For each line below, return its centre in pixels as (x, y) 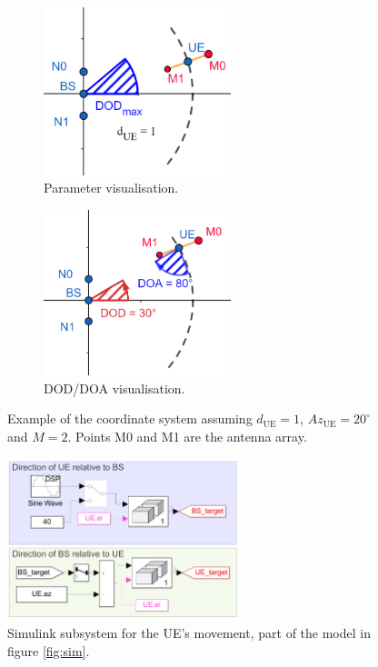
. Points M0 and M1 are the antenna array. (187, 436)
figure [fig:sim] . (49, 650)
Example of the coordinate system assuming (130, 418)
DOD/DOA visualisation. (114, 388)
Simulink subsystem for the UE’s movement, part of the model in (189, 632)
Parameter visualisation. (111, 188)
